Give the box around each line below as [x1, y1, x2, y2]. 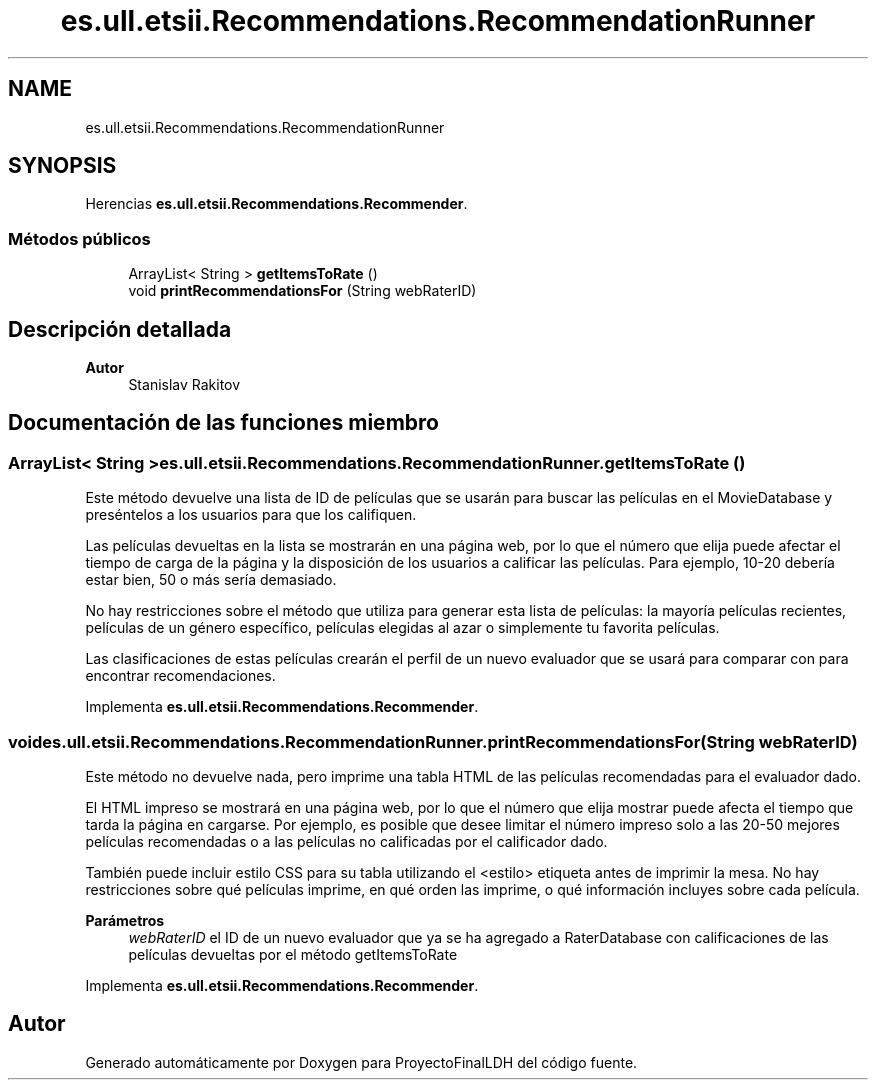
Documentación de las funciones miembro [8, 410, 439, 436]
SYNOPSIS [8, 153, 117, 179]
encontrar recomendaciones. [85, 667, 276, 685]
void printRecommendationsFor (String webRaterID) [128, 282, 477, 300]
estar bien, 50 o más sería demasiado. [85, 571, 337, 589]
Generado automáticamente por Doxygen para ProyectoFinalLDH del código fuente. [85, 1053, 638, 1071]
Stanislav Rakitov [128, 376, 241, 394]
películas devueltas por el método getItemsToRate [128, 946, 458, 963]
